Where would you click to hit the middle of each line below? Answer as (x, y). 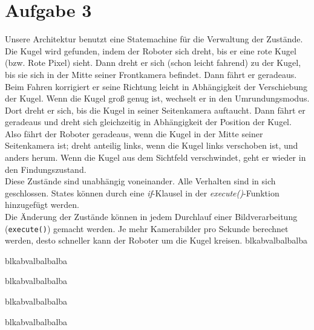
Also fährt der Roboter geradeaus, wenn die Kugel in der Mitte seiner (134, 133)
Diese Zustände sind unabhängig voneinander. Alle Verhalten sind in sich (140, 181)
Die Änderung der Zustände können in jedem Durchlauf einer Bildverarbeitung (151, 217)
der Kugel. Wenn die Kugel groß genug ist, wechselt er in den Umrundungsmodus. (157, 98)
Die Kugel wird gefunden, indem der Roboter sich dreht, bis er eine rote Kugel (151, 50)
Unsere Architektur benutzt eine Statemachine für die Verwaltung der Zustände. (154, 39)
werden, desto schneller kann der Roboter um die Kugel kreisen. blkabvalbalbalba (156, 240)
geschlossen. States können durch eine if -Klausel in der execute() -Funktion (142, 192)
